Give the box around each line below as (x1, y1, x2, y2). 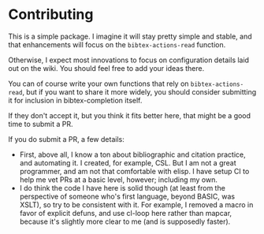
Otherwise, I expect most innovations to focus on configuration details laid (8, 55, 250, 65)
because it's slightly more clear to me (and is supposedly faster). (19, 217, 231, 226)
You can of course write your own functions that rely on (8, 79, 189, 88)
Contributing (8, 6, 94, 24)
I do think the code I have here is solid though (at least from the (19, 183, 226, 192)
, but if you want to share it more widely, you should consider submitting (22, 87, 257, 96)
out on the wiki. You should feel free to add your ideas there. (8, 63, 205, 72)
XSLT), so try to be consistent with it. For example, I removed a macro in (19, 199, 254, 210)
